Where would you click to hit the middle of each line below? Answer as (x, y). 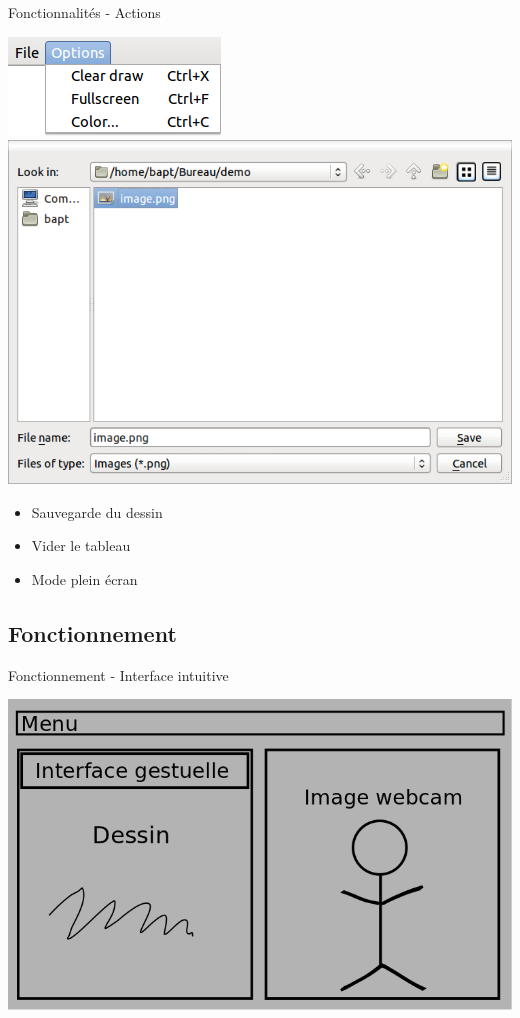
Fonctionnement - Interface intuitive (118, 674)
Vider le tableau (81, 545)
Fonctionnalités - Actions (84, 12)
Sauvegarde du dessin (97, 511)
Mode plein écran (84, 579)
